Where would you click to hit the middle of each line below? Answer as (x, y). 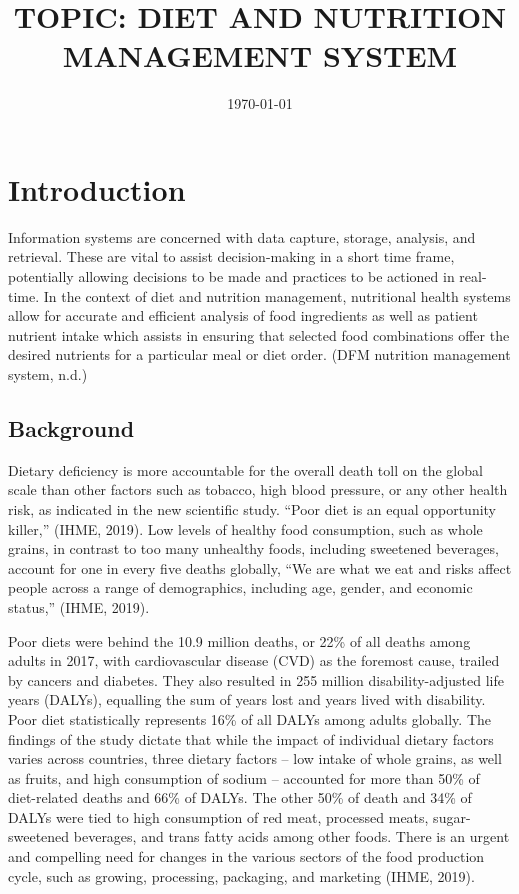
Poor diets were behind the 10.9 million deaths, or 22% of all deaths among (239, 640)
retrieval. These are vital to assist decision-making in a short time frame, (231, 256)
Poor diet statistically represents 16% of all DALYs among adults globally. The (249, 718)
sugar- (452, 816)
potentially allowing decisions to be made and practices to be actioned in (231, 276)
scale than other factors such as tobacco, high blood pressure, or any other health (258, 489)
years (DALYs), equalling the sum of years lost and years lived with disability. (247, 699)
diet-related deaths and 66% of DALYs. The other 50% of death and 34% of (240, 797)
